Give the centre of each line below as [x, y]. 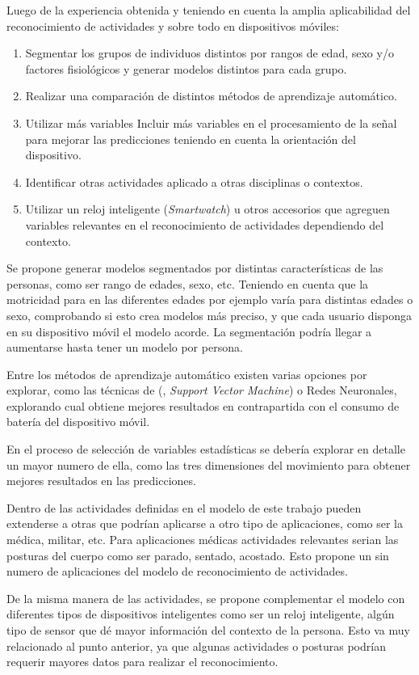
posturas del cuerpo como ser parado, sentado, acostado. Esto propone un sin [198, 555]
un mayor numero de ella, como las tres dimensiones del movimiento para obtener [209, 464]
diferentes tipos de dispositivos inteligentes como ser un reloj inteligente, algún [201, 614]
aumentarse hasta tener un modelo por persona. [125, 347]
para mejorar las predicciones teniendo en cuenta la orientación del [191, 139]
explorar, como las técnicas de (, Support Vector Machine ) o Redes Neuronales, [202, 390]
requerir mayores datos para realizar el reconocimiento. [142, 662]
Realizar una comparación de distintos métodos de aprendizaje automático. [212, 96]
